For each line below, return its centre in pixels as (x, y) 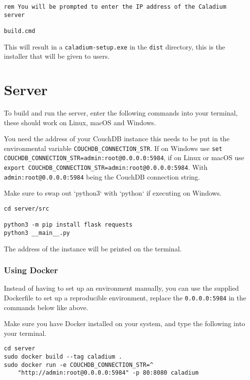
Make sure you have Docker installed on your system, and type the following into (125, 323)
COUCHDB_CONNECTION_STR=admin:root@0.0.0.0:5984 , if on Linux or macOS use (124, 157)
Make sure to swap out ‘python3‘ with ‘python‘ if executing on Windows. (113, 193)
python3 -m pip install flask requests (68, 225)
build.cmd (20, 31)
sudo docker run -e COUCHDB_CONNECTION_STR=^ (79, 365)
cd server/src (27, 209)
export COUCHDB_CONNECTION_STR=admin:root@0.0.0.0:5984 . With (106, 167)
